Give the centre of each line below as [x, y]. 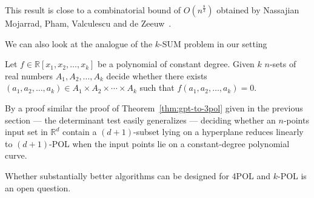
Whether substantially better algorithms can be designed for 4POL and [138, 175]
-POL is [292, 175]
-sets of [283, 64]
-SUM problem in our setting [213, 43]
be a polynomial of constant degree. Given [176, 64]
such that [157, 87]
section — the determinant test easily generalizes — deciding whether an [140, 120]
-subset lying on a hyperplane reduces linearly [218, 132]
